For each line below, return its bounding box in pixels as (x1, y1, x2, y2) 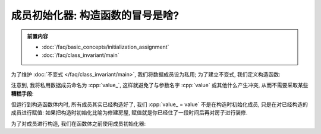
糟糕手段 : (11, 90, 34, 97)
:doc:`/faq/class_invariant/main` (42, 52, 119, 59)
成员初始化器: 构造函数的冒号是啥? (11, 9, 180, 22)
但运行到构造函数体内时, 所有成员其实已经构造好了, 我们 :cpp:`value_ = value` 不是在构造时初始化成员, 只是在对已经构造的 (11, 101, 309, 108)
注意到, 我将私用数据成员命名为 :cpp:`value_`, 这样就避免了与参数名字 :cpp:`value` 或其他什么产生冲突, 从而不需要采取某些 (11, 82, 309, 89)
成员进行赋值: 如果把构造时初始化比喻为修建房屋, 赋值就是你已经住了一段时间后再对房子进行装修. (11, 109, 248, 116)
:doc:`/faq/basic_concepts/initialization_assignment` (42, 43, 169, 50)
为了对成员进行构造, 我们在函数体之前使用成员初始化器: (11, 120, 146, 127)
